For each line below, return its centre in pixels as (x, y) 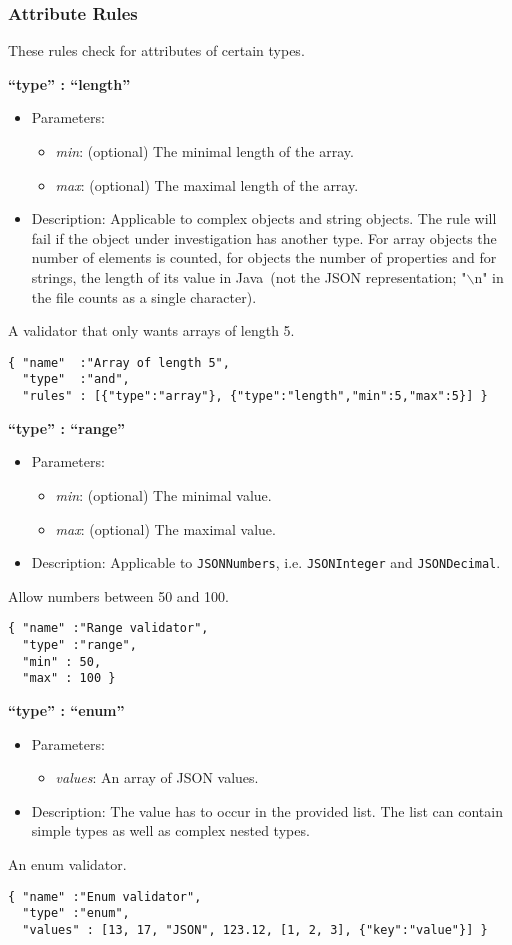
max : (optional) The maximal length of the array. (207, 184)
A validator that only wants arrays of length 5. (151, 330)
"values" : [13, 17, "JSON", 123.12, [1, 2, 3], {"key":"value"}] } (255, 929)
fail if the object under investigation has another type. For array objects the (264, 237)
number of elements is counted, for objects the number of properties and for (264, 257)
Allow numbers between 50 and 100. (118, 595)
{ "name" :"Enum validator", (105, 896)
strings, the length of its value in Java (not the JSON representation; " (249, 276)
